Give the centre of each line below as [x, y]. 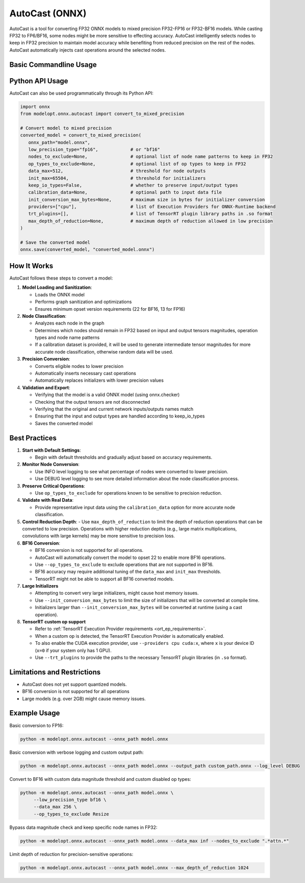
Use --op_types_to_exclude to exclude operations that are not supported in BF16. [124, 564]
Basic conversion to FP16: [36, 725]
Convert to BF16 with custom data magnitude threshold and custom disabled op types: [100, 779]
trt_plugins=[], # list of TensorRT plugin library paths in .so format [150, 214]
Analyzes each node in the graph [70, 323]
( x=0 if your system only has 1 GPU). [73, 650]
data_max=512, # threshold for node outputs [117, 171]
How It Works [31, 266]
